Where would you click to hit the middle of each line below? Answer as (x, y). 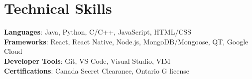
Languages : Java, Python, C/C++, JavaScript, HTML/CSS (98, 32)
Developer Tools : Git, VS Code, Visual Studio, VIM (87, 60)
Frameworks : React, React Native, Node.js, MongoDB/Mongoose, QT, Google (126, 41)
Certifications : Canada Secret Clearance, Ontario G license (97, 70)
